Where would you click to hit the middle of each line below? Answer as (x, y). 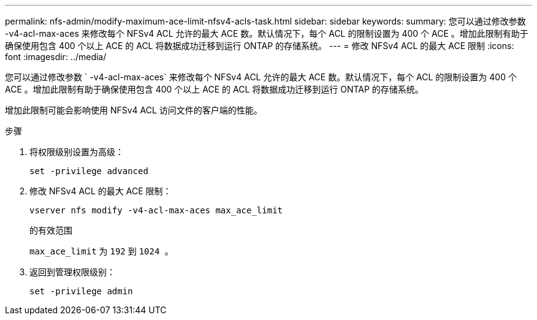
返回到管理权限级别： (72, 272)
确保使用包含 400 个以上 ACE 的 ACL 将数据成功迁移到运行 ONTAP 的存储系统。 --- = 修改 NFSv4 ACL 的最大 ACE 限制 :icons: (260, 46)
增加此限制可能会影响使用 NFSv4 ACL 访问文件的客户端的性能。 (134, 110)
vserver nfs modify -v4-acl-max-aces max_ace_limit (156, 210)
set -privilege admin (81, 291)
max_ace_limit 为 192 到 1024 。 (101, 251)
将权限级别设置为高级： (77, 152)
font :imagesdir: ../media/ (56, 57)
